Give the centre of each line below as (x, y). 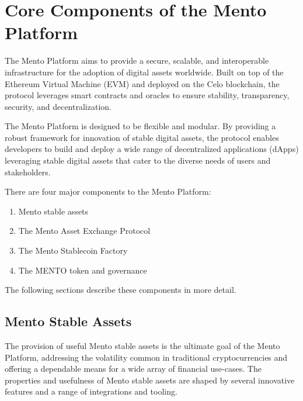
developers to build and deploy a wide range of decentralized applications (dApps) (152, 149)
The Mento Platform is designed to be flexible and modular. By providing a (140, 126)
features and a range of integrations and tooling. (91, 391)
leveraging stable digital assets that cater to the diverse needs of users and (138, 160)
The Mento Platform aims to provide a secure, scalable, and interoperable (137, 61)
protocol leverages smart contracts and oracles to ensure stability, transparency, (147, 95)
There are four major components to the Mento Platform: (108, 191)
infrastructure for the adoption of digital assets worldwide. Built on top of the (144, 72)
